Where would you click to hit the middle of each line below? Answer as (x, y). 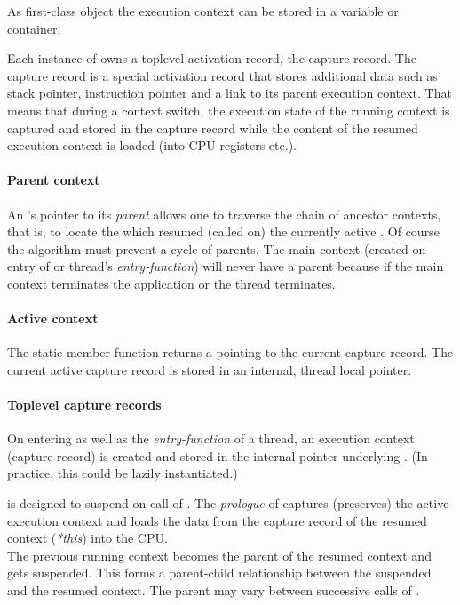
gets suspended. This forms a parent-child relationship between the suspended (219, 573)
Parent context (54, 180)
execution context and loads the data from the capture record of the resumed (217, 520)
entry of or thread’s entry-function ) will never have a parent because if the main (226, 266)
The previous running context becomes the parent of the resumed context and (219, 555)
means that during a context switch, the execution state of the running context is (229, 110)
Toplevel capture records (84, 405)
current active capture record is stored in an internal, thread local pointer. (210, 369)
